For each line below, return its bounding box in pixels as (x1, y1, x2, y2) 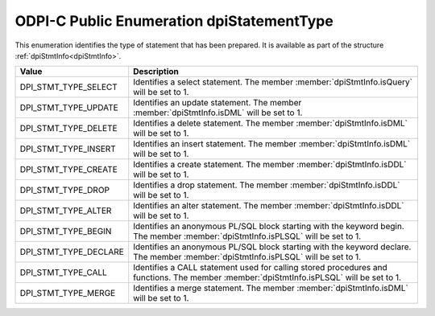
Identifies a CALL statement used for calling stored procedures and (133, 262, 388, 273)
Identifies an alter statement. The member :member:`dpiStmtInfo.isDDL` (133, 200, 404, 211)
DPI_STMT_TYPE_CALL (19, 267, 108, 278)
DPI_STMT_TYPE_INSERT (19, 143, 116, 154)
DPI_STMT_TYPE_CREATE (19, 164, 118, 175)
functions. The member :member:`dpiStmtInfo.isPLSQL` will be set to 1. (133, 272, 402, 283)
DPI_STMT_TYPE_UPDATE (19, 102, 118, 113)
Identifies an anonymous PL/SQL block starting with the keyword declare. (133, 241, 412, 252)
